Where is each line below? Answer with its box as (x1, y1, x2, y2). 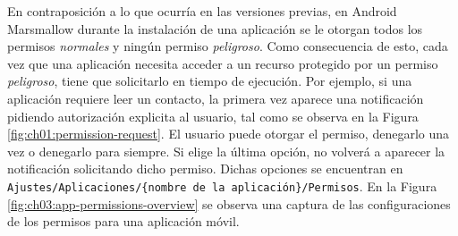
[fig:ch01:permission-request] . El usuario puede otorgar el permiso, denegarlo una (7, 124, 450, 143)
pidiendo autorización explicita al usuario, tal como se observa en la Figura (7, 106, 419, 125)
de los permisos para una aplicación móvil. (7, 212, 240, 231)
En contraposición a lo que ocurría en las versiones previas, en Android (7, 2, 397, 20)
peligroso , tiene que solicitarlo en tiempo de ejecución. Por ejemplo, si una (7, 72, 412, 90)
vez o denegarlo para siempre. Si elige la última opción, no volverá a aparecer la (7, 141, 445, 160)
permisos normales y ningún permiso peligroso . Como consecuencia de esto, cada (7, 37, 448, 55)
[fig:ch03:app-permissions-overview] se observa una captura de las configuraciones (7, 194, 451, 213)
